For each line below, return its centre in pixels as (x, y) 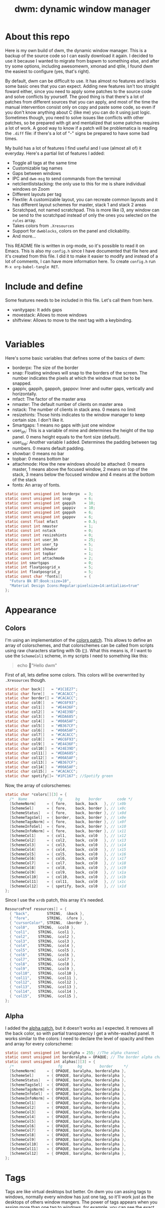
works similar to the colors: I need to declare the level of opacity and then (80, 1039)
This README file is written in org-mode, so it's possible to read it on (75, 245)
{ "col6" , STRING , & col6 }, (43, 955)
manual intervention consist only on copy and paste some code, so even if (80, 107)
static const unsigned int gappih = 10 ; (50, 503)
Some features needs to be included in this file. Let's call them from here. (79, 300)
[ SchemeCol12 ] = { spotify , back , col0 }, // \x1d (68, 886)
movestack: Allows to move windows (50, 315)
